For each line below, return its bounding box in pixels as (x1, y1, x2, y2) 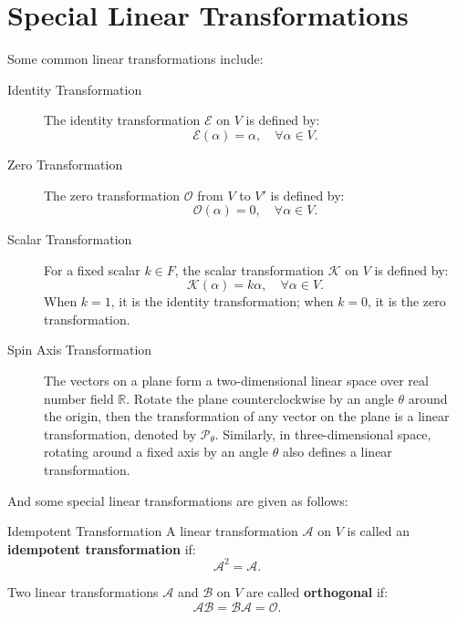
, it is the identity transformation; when (110, 292, 334, 311)
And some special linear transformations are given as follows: (7, 490, 348, 510)
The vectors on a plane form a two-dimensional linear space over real (44, 371, 429, 390)
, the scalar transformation (174, 260, 325, 279)
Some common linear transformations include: (7, 49, 264, 68)
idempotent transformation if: (7, 539, 196, 558)
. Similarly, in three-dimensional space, (214, 424, 431, 443)
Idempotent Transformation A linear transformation (7, 521, 298, 541)
